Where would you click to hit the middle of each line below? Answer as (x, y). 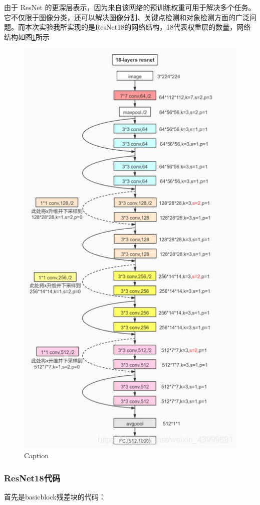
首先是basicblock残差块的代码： (55, 497)
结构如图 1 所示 (27, 36)
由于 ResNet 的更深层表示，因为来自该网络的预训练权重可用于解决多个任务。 (130, 7)
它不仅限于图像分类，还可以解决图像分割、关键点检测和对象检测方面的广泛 (127, 17)
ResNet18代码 (32, 478)
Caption (37, 456)
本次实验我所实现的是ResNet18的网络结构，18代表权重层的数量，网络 (138, 27)
